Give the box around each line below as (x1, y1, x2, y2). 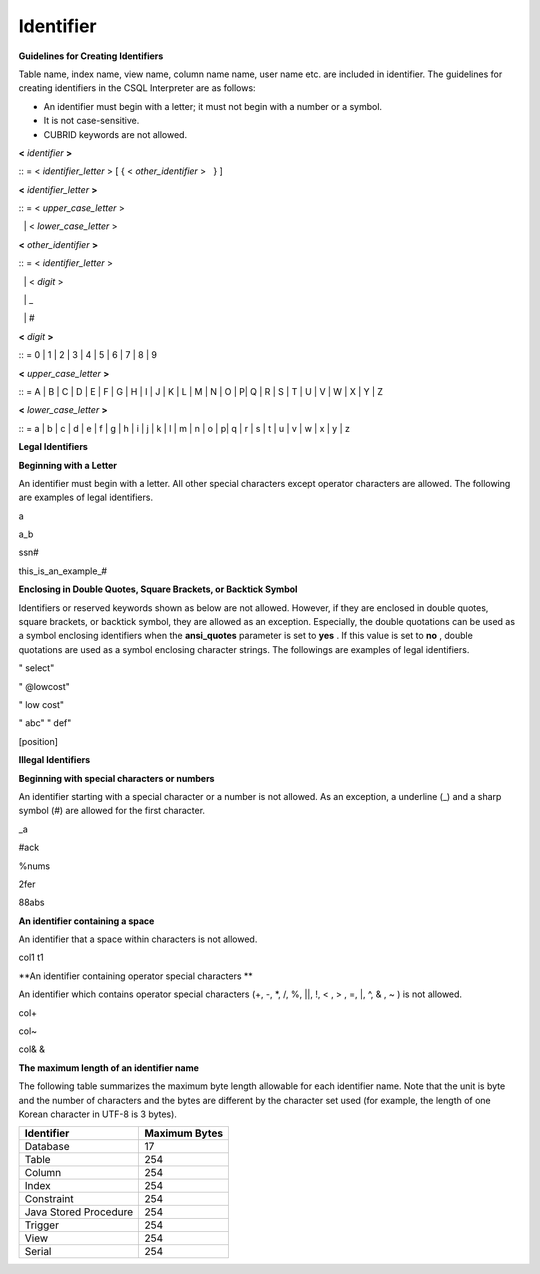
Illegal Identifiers (18, 754, 91, 766)
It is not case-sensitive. (43, 115, 140, 127)
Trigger (24, 1218, 60, 1232)
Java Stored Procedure (24, 1205, 134, 1219)
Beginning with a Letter (18, 459, 117, 471)
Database (24, 1140, 70, 1154)
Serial (24, 1245, 52, 1259)
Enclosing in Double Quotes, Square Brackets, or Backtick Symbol (18, 583, 298, 595)
